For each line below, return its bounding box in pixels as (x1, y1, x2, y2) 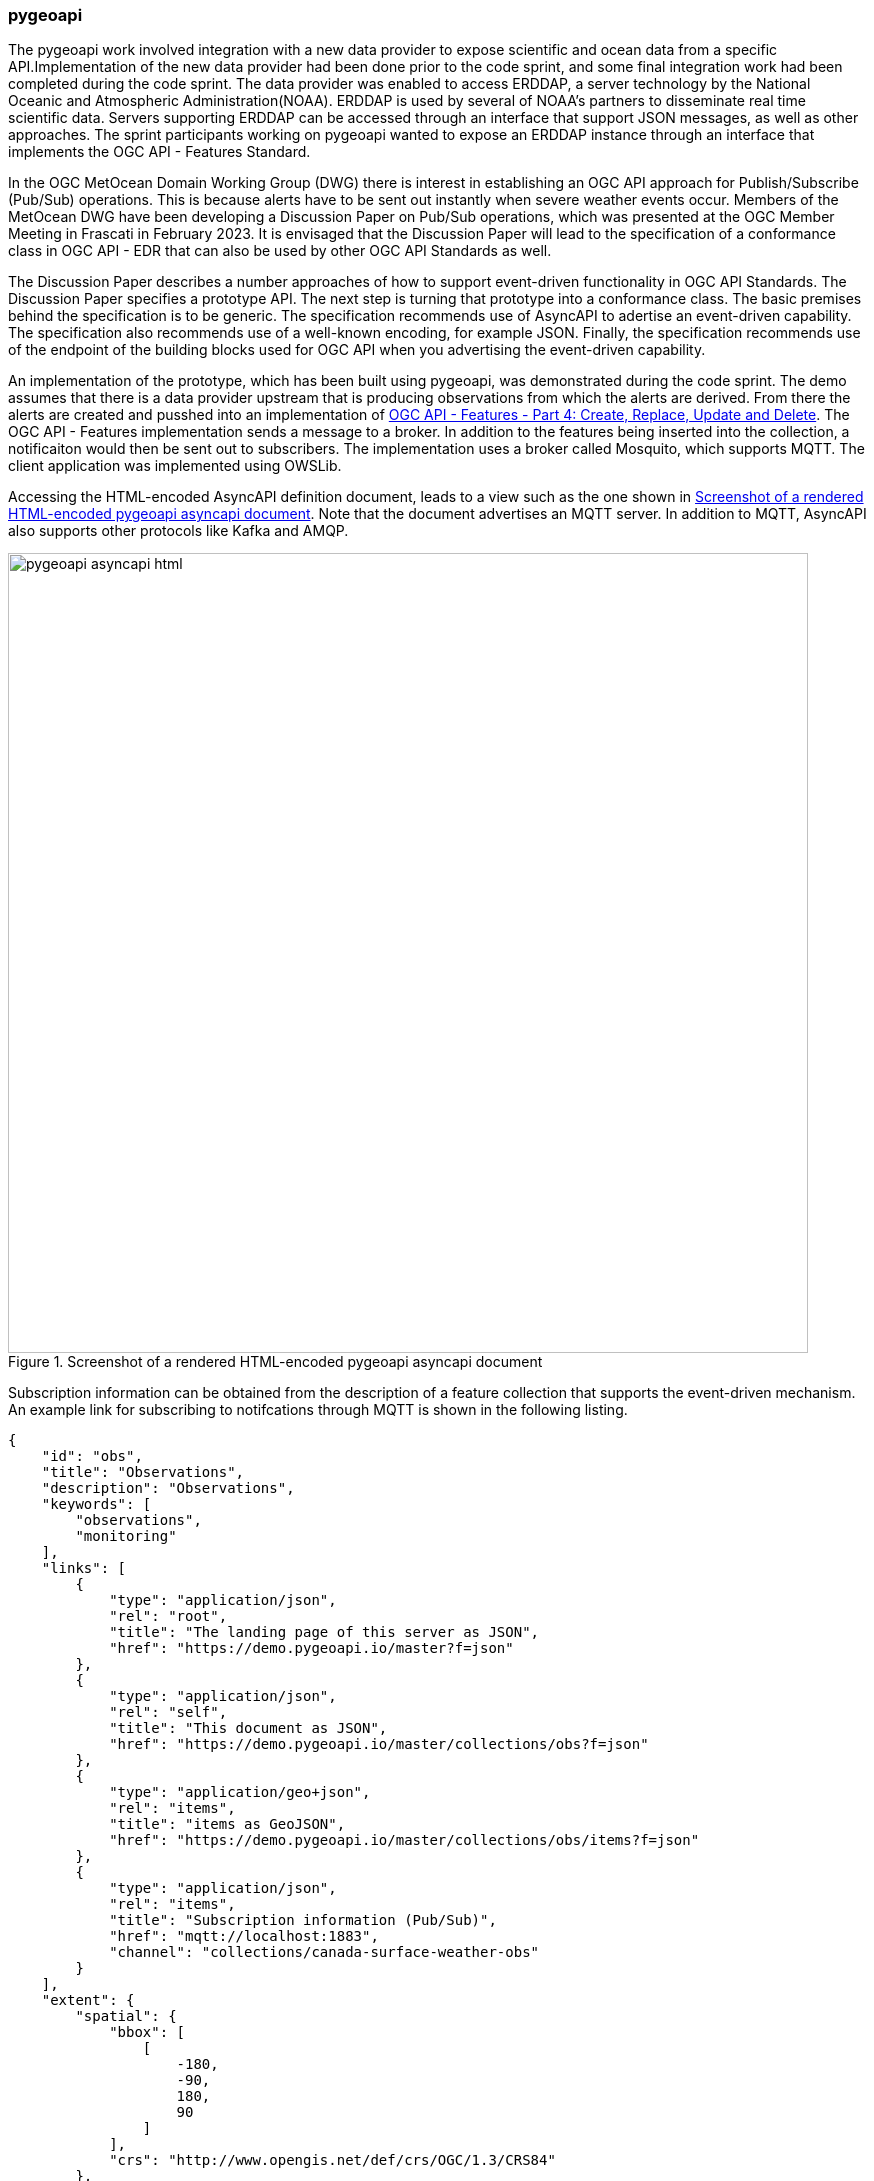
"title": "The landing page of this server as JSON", (109, 1624, 540, 1641)
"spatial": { (75, 2008, 177, 2025)
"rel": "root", (109, 1608, 228, 1625)
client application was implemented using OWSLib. (8, 457, 342, 475)
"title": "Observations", (41, 1464, 245, 1481)
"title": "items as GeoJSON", (109, 1816, 346, 1833)
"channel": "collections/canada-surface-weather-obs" (109, 1944, 540, 1961)
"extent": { (41, 1992, 135, 2009)
